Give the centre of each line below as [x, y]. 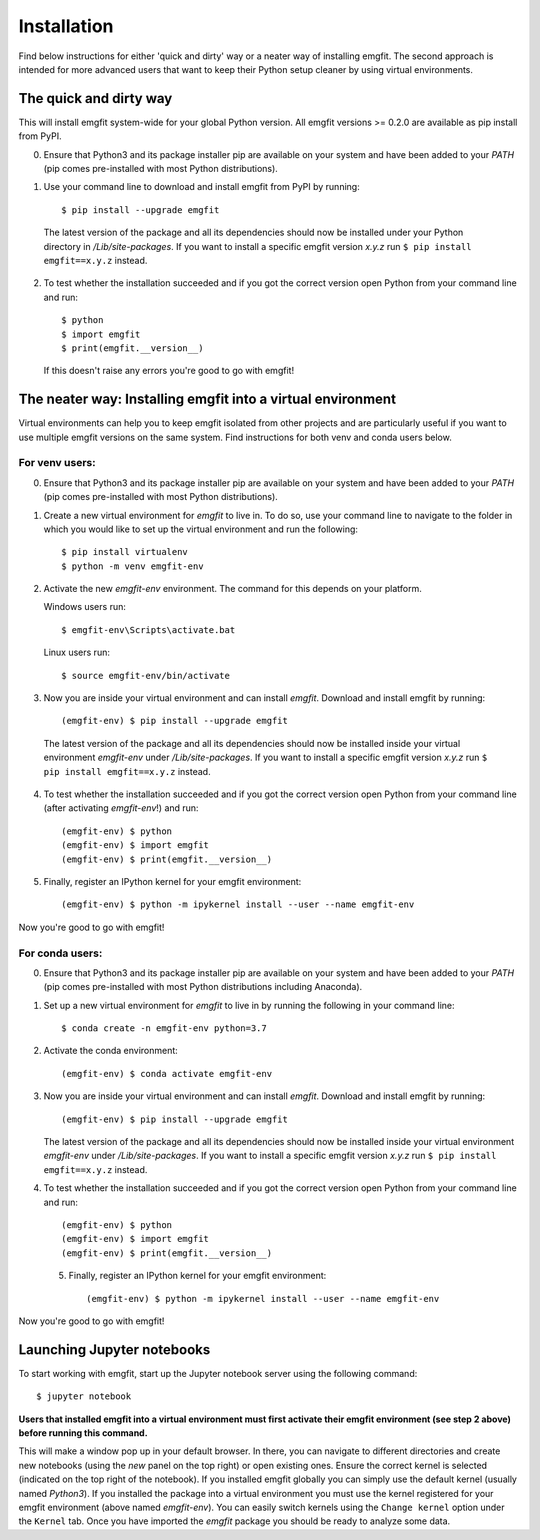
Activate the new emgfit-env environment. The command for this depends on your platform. [232, 589]
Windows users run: [85, 607]
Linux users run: [76, 652]
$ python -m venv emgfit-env [132, 566]
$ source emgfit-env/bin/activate [145, 675]
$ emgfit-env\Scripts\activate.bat [148, 629]
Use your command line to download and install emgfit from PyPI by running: [201, 187]
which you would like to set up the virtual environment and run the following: [201, 529]
